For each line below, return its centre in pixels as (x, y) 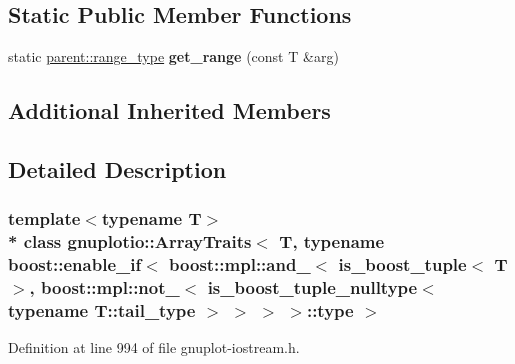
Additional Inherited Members (169, 110)
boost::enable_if (75, 264)
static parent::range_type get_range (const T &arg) (173, 56)
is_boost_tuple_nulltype (312, 287)
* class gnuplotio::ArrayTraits (130, 241)
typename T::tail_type (102, 309)
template (44, 218)
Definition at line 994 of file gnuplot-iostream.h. (154, 347)
